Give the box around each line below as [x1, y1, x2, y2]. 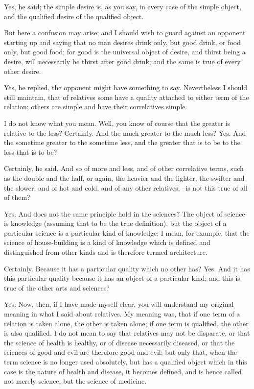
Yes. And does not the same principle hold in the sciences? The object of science [4, 208, 245, 219]
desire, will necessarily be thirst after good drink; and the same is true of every [4, 56, 241, 66]
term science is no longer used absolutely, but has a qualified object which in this [4, 357, 247, 366]
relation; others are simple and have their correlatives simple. [4, 101, 187, 112]
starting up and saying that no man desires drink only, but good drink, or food [4, 37, 241, 47]
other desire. [4, 66, 41, 76]
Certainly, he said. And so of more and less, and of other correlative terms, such [4, 163, 244, 173]
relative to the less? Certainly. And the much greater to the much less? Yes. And [4, 127, 246, 138]
